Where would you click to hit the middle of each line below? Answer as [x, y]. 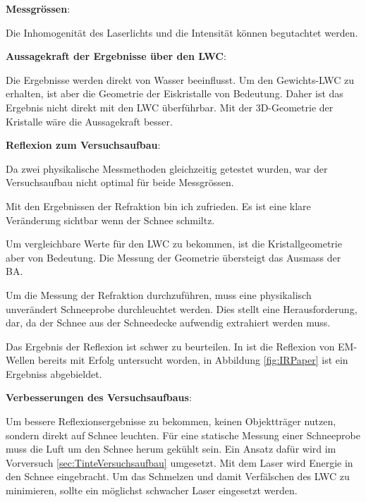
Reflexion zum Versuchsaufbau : [83, 145]
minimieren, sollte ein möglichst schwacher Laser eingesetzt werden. [152, 490]
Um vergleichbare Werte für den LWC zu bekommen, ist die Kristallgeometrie [174, 244]
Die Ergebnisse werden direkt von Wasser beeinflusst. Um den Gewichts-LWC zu [180, 79]
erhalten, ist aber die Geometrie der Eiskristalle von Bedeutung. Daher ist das [175, 93]
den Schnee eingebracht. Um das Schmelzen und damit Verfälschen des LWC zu [178, 476]
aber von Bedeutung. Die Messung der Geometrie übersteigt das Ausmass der [173, 257]
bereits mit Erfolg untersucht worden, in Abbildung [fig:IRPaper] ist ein [193, 360]
